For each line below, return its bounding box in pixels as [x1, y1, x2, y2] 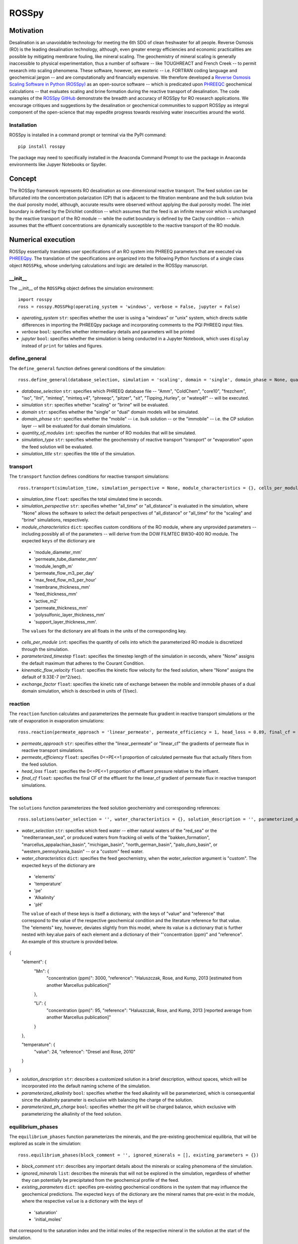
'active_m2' [34, 598, 58, 604]
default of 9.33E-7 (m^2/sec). [21, 674, 82, 680]
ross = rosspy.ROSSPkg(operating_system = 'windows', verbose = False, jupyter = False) [18, 304, 241, 310]
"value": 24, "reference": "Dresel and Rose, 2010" [34, 1048, 136, 1054]
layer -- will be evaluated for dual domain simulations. [21, 423, 132, 429]
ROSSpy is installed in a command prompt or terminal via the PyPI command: [9, 132, 166, 138]
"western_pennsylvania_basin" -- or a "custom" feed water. [21, 848, 144, 854]
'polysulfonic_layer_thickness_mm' [34, 612, 105, 618]
